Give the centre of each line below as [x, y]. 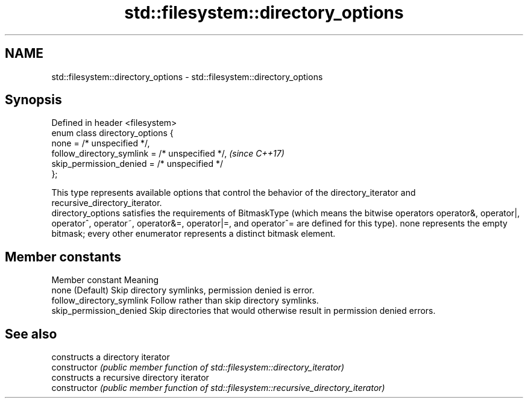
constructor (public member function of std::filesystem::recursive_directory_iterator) [218, 388]
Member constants [63, 257]
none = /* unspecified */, [101, 143]
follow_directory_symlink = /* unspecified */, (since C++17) [168, 154]
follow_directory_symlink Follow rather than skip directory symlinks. [185, 301]
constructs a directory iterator [111, 357]
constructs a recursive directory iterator [130, 378]
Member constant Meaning [105, 280]
